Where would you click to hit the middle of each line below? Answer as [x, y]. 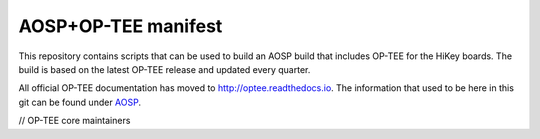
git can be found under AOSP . [80, 102]
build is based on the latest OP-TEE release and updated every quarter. [164, 69]
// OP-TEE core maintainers [74, 121]
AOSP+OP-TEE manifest [120, 26]
